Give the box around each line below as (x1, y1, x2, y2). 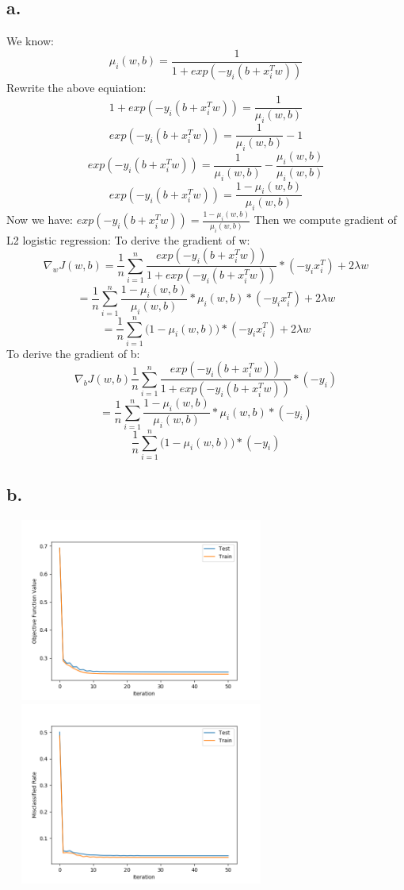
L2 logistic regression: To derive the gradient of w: (6, 231, 250, 248)
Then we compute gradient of (253, 211, 397, 228)
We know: (6, 33, 54, 49)
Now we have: (6, 211, 73, 228)
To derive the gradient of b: (6, 345, 140, 361)
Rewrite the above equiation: (6, 79, 147, 95)
